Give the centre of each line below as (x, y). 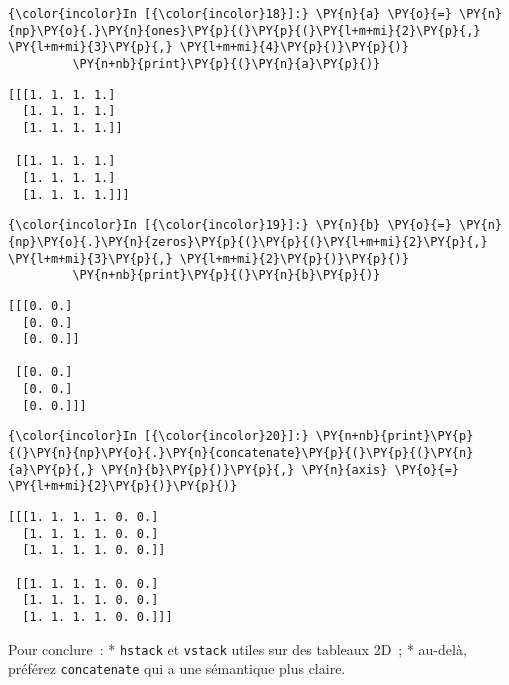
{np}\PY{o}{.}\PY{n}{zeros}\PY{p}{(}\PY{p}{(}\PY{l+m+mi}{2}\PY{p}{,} (248, 241)
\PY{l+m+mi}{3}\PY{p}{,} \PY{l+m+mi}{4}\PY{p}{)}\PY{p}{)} (208, 47)
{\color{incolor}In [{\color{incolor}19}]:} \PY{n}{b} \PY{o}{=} (230, 225)
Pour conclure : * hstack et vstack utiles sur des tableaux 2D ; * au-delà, (237, 648)
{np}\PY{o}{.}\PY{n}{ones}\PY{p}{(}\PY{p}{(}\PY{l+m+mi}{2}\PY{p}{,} (244, 30)
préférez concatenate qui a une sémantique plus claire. (177, 668)
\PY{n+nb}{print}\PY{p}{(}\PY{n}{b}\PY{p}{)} (226, 275)
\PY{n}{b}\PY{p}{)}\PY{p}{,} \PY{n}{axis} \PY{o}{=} (280, 469)
